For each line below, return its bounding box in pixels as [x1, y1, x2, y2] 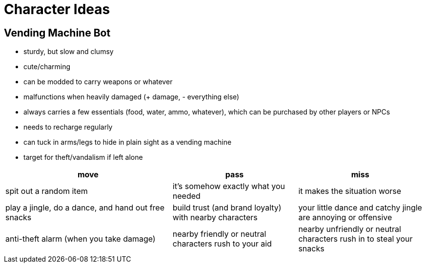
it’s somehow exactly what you [172, 181, 285, 191]
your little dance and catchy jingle [298, 203, 422, 213]
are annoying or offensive [298, 212, 392, 223]
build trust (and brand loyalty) [172, 203, 282, 213]
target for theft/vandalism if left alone [23, 153, 143, 162]
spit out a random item [5, 186, 88, 196]
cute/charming [23, 62, 71, 71]
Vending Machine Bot [4, 26, 111, 39]
